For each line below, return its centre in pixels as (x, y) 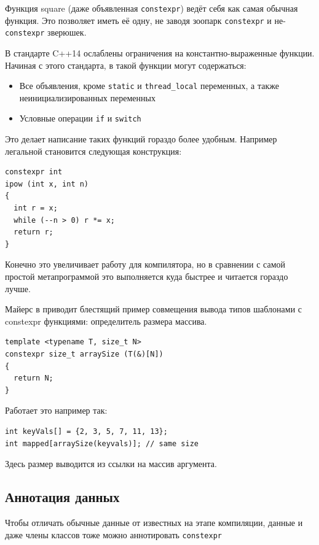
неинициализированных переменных (87, 97)
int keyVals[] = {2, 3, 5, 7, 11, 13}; (86, 431)
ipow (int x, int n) (47, 184)
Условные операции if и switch (80, 118)
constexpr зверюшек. (46, 32)
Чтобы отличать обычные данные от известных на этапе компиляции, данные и (154, 522)
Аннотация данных (62, 497)
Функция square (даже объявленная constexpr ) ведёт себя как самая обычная (152, 8)
